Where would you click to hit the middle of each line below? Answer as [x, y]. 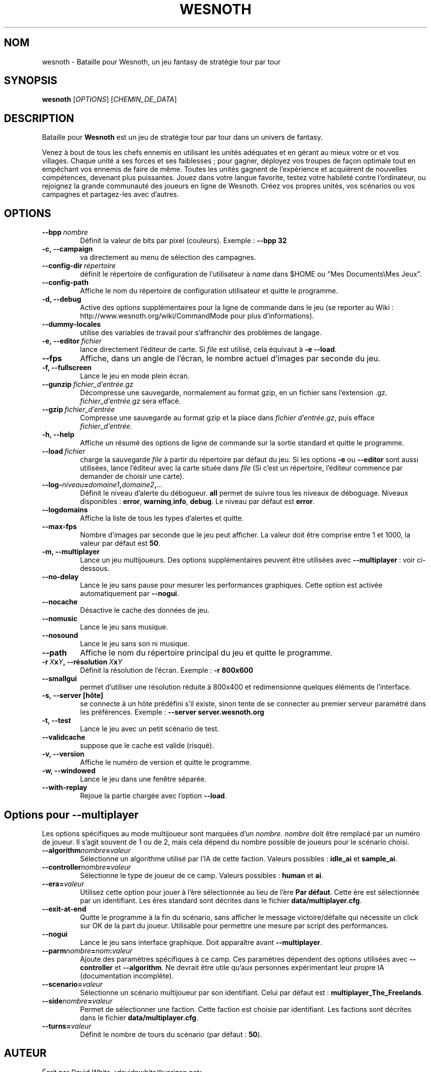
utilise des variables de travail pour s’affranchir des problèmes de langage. [201, 333]
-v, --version [63, 754]
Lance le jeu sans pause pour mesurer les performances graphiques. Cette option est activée [231, 585]
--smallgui [60, 679]
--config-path [65, 283]
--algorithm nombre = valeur [86, 850]
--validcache [64, 737]
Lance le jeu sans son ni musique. [135, 644]
